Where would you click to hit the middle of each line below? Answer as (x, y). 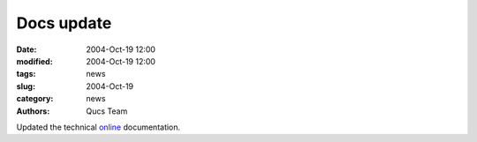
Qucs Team (107, 111)
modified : (34, 61)
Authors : (33, 111)
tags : (26, 74)
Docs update (64, 23)
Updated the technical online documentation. (98, 127)
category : (35, 99)
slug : (26, 86)
